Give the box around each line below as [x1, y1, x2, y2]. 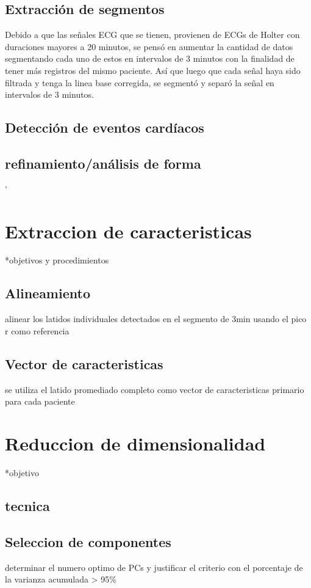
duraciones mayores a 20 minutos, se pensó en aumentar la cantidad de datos [5, 40, 293, 53]
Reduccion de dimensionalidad [5, 431, 266, 456]
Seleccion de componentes [5, 532, 171, 551]
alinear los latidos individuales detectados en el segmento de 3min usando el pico [5, 312, 307, 325]
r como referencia [5, 324, 70, 337]
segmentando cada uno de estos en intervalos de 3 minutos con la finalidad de [5, 52, 295, 65]
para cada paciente [5, 395, 75, 408]
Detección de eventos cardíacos [5, 118, 204, 137]
